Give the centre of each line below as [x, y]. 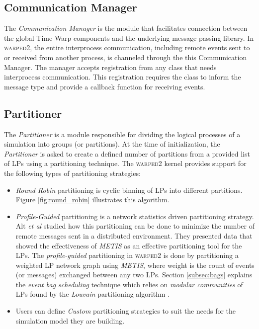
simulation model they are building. [70, 320]
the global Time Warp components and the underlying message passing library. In [129, 38]
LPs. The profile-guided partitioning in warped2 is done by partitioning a [127, 255]
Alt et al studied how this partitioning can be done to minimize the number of [135, 226]
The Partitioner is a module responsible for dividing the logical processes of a [122, 134]
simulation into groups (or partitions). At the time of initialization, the [112, 144]
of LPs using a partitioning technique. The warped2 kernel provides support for [125, 163]
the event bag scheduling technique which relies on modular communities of [129, 284]
